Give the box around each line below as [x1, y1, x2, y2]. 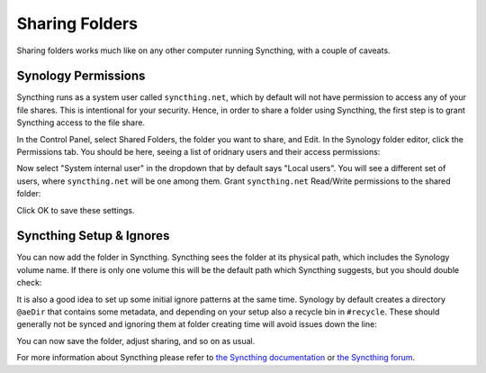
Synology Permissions [16, 68, 146, 84]
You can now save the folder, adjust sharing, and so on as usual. [16, 335, 256, 346]
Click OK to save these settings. [16, 205, 135, 215]
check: [16, 277, 42, 288]
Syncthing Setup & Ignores [16, 228, 170, 243]
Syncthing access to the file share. [16, 117, 146, 128]
